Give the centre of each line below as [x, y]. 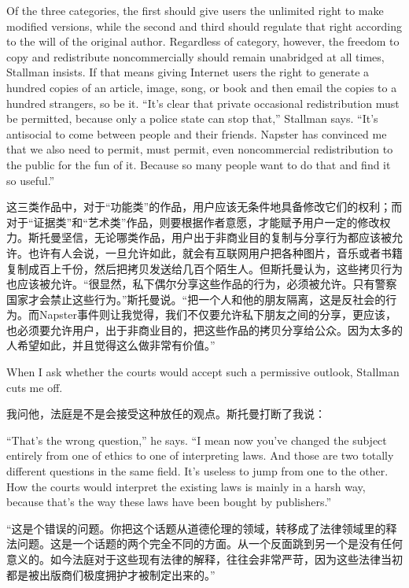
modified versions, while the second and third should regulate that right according [204, 26]
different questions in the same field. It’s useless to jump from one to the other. [197, 471]
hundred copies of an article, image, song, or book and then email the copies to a [202, 87]
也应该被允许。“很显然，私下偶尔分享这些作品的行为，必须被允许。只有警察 [202, 284]
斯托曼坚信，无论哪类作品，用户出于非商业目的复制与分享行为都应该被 [210, 237]
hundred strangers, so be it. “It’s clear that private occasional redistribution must [203, 103]
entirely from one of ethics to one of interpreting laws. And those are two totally [200, 455]
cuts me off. [35, 387]
